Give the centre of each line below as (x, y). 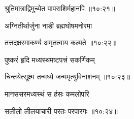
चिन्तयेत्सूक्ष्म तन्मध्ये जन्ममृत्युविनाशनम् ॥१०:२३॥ (68, 77)
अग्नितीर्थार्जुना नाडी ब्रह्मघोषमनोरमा (48, 25)
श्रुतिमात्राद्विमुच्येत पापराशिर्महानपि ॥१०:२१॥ (60, 8)
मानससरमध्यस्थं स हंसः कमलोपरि (47, 93)
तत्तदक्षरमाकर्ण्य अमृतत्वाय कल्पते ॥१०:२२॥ (61, 42)
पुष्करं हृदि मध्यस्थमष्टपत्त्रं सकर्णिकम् (50, 59)
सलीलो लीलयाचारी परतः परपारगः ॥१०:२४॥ (61, 111)
